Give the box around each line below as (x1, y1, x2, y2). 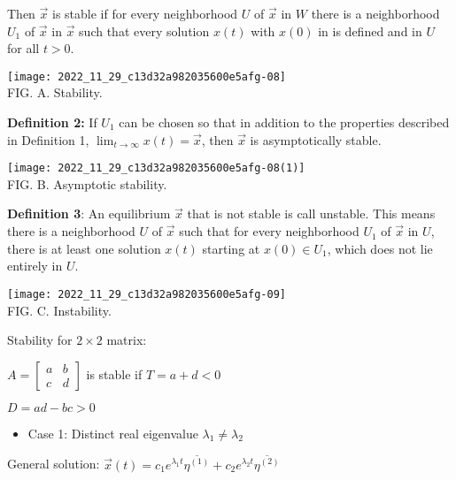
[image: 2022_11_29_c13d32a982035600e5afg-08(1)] (7, 162, 305, 175)
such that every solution (79, 21, 210, 40)
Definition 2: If (7, 113, 97, 132)
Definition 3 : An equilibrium (7, 204, 171, 223)
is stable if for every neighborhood (52, 4, 238, 22)
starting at (202, 239, 260, 257)
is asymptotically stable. (250, 130, 382, 149)
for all (7, 39, 40, 57)
